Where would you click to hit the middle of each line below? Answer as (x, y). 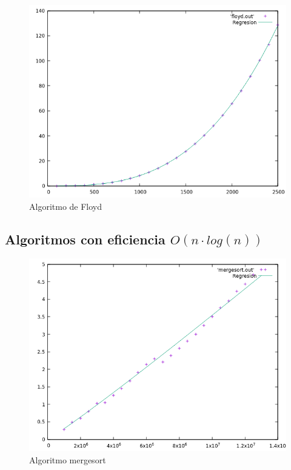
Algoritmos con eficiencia (85, 239)
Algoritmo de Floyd (66, 206)
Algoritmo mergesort (68, 459)
